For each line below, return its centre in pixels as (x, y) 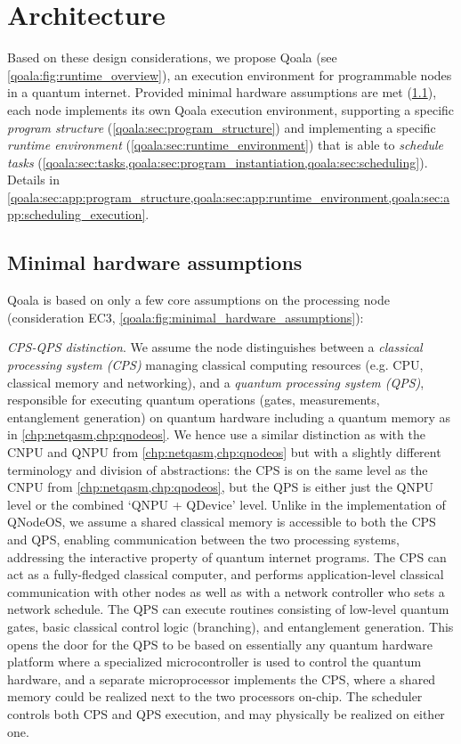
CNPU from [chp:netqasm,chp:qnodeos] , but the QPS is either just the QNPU (220, 487)
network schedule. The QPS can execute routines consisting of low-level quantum (228, 609)
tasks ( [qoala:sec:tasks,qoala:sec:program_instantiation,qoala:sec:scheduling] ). (218, 162)
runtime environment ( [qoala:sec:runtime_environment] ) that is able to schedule (225, 145)
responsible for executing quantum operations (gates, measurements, (194, 400)
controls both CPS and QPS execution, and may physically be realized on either (226, 713)
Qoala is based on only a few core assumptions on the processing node (198, 300)
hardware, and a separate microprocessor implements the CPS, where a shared (222, 679)
